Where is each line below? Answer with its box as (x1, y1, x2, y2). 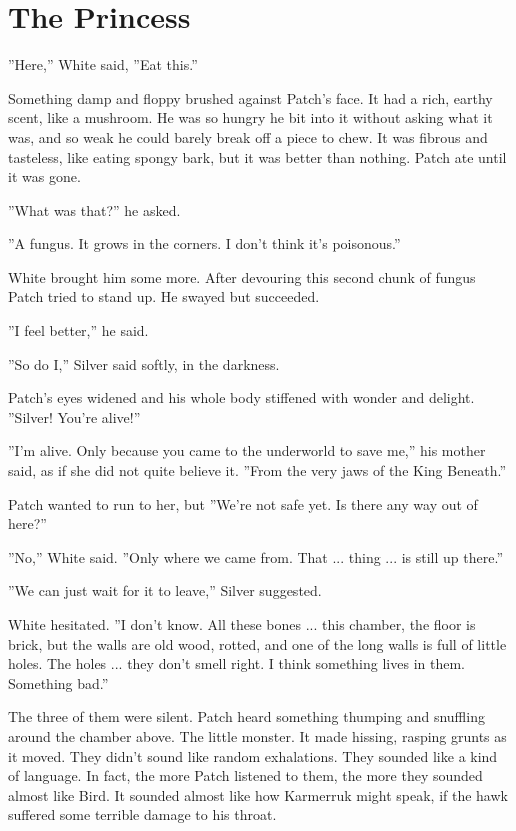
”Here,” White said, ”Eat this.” (8, 54, 198, 75)
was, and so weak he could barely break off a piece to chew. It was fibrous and (8, 126, 488, 147)
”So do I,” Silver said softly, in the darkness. (8, 353, 280, 374)
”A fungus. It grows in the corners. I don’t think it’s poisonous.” (8, 233, 401, 254)
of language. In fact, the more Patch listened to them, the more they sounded (8, 765, 483, 786)
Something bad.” (8, 672, 109, 693)
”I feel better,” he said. (8, 320, 149, 341)
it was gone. (8, 166, 81, 187)
